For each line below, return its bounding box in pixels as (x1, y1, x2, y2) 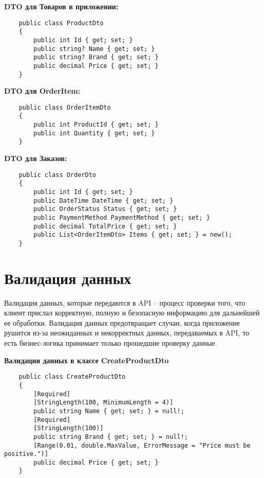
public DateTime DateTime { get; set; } (33, 197, 174, 204)
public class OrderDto (18, 171, 96, 179)
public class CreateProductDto (18, 373, 126, 381)
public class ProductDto (18, 19, 104, 27)
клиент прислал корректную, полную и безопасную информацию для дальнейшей (4, 307, 260, 318)
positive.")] (4, 450, 48, 458)
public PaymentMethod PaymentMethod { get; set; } (33, 214, 210, 221)
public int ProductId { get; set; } (33, 121, 159, 129)
